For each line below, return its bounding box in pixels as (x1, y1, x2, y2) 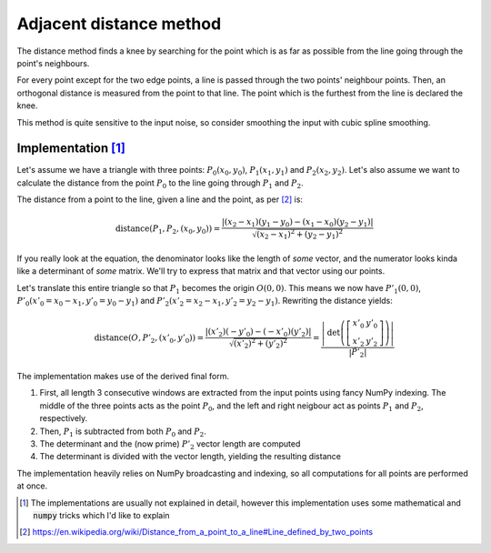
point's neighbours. (16, 57, 90, 68)
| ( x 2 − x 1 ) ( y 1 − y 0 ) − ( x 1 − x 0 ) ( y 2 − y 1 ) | (221, 216, 374, 229)
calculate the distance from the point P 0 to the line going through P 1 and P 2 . (16, 177, 304, 190)
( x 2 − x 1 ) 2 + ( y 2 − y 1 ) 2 (256, 227, 344, 241)
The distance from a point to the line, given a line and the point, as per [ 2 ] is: (16, 194, 304, 205)
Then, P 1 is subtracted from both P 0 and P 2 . (39, 426, 206, 438)
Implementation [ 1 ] (16, 141, 126, 156)
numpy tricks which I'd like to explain (33, 509, 170, 520)
